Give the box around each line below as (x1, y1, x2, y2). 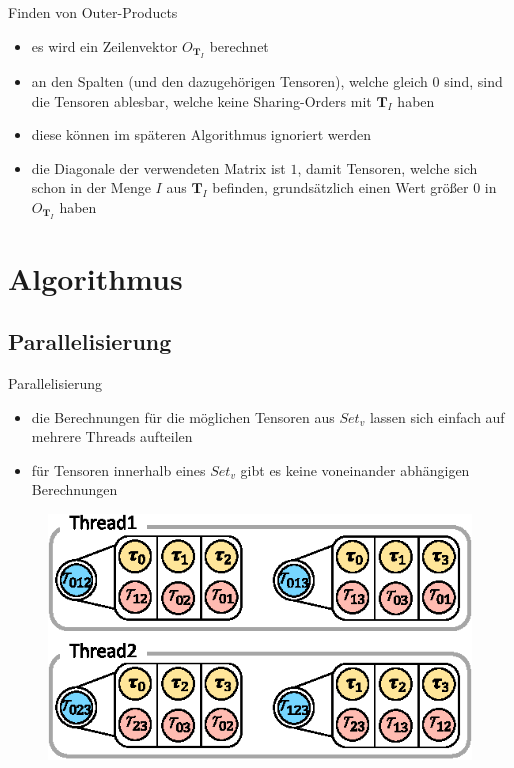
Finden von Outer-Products (8, 2, 178, 22)
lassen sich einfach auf (369, 406, 505, 427)
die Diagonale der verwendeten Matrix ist (31, 157, 286, 178)
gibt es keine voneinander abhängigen (240, 459, 470, 480)
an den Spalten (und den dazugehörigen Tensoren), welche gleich (31, 71, 428, 91)
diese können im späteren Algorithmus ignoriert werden (31, 124, 371, 145)
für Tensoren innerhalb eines (31, 459, 206, 480)
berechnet (209, 35, 269, 56)
